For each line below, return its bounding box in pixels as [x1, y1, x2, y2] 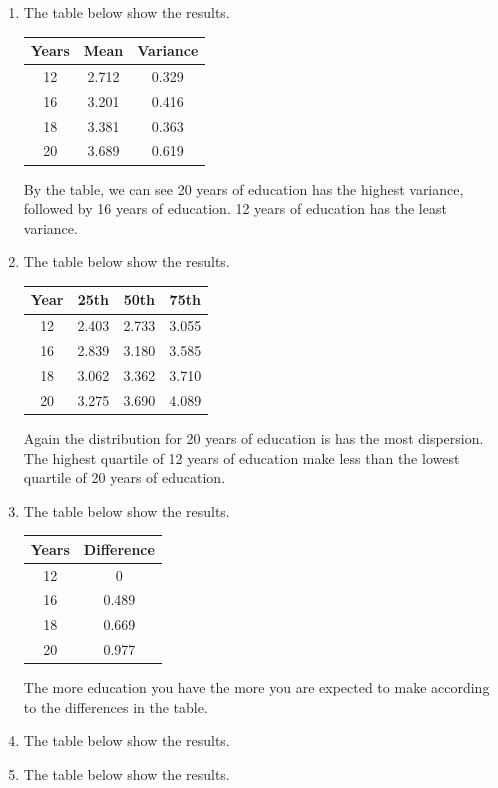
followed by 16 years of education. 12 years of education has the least [23, 198, 447, 219]
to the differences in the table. [23, 696, 208, 717]
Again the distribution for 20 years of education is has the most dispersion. [23, 427, 484, 448]
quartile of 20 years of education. [23, 467, 226, 488]
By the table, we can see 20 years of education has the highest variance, [23, 178, 464, 199]
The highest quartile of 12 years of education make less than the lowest [23, 447, 460, 468]
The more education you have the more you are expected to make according [23, 677, 490, 698]
